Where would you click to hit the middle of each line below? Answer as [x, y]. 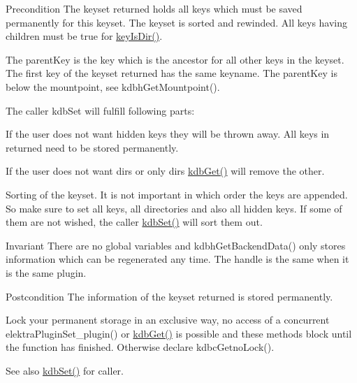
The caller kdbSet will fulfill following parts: [100, 110]
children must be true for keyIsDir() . [84, 36]
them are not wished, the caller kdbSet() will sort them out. [134, 222]
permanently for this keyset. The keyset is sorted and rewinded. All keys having [177, 22]
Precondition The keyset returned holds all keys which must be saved [154, 8]
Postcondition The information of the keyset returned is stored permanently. [169, 296]
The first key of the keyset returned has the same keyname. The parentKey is [172, 73]
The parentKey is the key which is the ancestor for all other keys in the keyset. [175, 59]
